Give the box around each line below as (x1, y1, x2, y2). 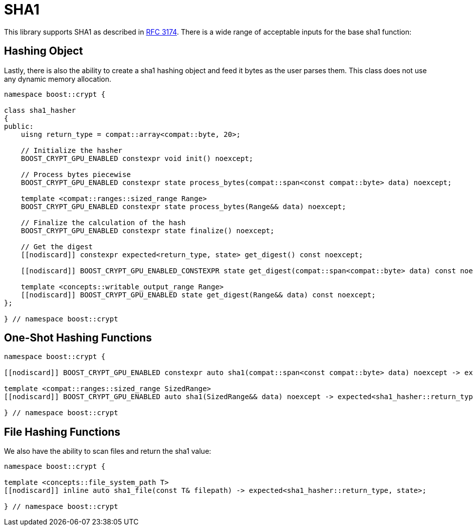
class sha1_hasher (4, 106, 76, 114)
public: (4, 122, 34, 130)
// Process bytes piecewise (21, 170, 131, 179)
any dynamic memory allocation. (4, 74, 112, 83)
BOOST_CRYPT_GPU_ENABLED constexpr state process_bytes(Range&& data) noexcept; (21, 202, 346, 211)
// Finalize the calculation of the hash (21, 218, 186, 227)
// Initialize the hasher (21, 146, 123, 154)
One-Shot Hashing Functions (4, 331, 152, 344)
